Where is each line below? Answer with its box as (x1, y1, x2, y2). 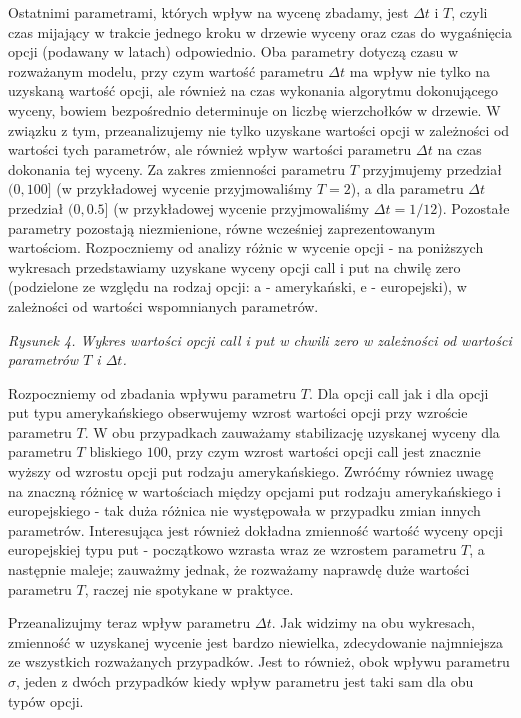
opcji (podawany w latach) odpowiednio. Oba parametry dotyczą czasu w (8, 41, 459, 62)
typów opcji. (8, 690, 84, 711)
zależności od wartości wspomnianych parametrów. (8, 295, 319, 316)
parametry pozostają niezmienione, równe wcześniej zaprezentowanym (8, 217, 436, 238)
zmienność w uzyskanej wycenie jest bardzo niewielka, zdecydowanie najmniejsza (8, 631, 503, 652)
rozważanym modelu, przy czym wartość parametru (8, 60, 324, 81)
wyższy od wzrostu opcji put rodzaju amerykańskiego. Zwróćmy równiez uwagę (8, 461, 494, 482)
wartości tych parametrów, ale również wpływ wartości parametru (8, 139, 412, 160)
